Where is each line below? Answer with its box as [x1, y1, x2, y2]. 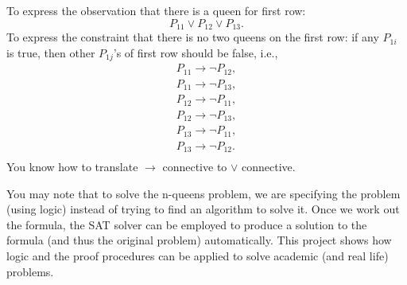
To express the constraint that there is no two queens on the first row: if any [6, 29, 379, 45]
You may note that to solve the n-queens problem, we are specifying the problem [6, 185, 401, 201]
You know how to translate [6, 158, 138, 175]
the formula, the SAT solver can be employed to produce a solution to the [6, 216, 367, 232]
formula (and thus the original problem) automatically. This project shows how [6, 232, 392, 248]
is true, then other [6, 44, 95, 61]
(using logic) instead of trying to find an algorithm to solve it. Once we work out [6, 201, 400, 217]
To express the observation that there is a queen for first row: [6, 2, 306, 18]
